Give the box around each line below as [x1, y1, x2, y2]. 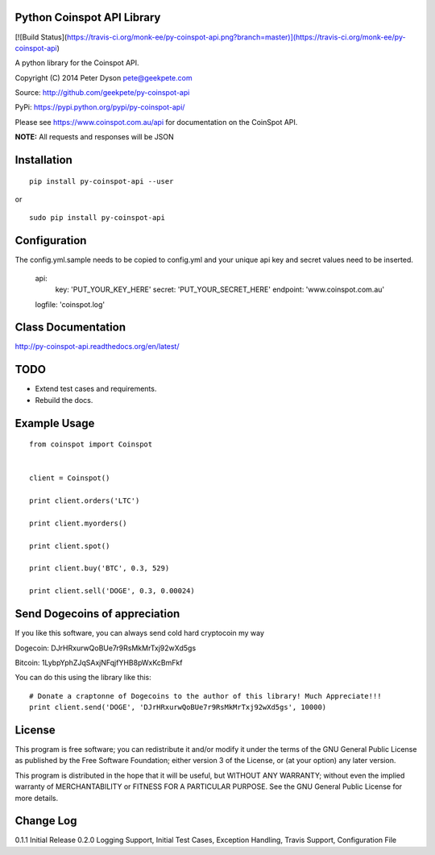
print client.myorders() [29, 518, 127, 528]
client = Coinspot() [29, 474, 110, 483]
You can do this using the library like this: [14, 673, 152, 683]
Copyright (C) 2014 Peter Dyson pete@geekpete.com [14, 73, 193, 82]
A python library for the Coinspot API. [14, 58, 140, 68]
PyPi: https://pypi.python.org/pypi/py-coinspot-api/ [14, 102, 185, 112]
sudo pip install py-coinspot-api [29, 214, 165, 222]
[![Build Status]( [14, 32, 68, 42]
